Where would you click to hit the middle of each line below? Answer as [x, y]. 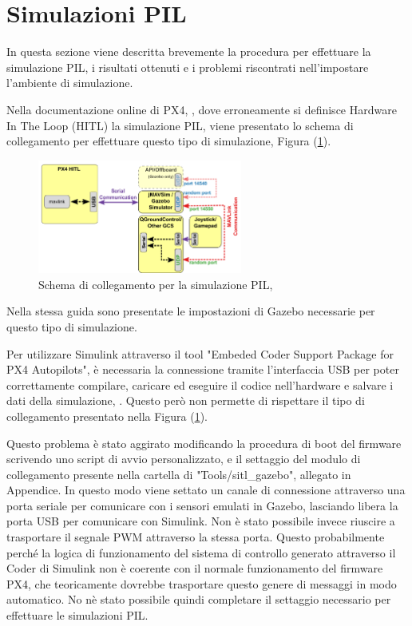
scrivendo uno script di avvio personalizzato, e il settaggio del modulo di [184, 459]
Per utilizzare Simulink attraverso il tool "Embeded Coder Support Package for [200, 353]
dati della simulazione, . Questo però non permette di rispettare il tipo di [186, 400]
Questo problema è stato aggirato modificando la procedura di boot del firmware [204, 443]
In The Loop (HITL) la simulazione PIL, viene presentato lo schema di [180, 125]
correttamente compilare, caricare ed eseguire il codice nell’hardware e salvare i [200, 384]
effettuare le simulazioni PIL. [77, 615]
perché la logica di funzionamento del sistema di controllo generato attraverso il [201, 552]
